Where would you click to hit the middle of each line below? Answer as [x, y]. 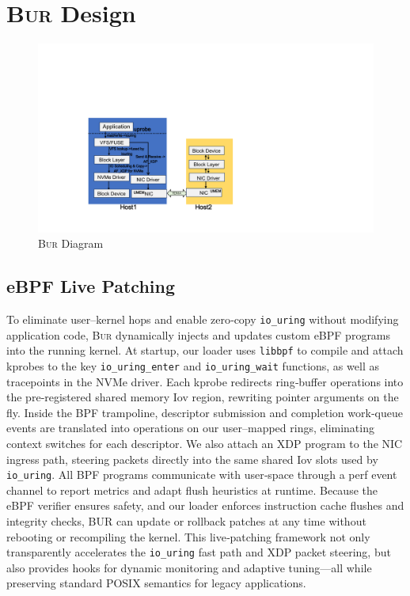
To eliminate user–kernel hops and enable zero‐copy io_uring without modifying [203, 319]
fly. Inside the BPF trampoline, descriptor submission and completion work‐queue [205, 412]
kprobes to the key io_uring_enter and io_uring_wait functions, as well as [193, 365]
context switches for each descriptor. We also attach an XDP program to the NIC [205, 443]
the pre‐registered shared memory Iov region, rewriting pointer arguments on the [203, 397]
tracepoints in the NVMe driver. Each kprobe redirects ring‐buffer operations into [205, 381]
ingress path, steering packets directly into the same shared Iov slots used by [192, 459]
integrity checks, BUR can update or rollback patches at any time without [186, 520]
